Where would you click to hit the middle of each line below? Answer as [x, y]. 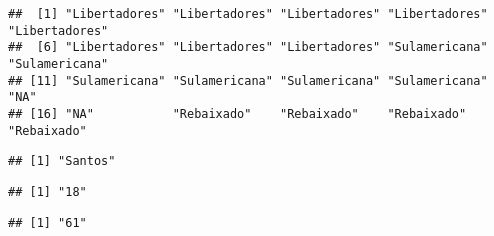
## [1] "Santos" [62, 161]
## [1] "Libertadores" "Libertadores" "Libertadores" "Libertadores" [248, 14]
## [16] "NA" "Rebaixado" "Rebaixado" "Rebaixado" [237, 113]
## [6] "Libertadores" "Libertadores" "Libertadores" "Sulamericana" [248, 47]
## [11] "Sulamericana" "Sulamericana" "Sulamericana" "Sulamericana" [248, 80]
